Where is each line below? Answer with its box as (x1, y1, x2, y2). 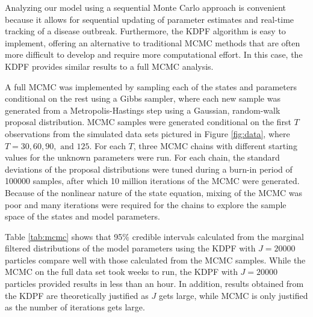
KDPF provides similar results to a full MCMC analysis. (5, 60, 214, 72)
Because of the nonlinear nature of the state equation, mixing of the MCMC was (5, 186, 302, 199)
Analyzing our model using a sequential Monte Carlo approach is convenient (5, 1, 287, 13)
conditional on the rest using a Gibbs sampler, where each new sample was (5, 92, 280, 105)
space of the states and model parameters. (5, 210, 160, 223)
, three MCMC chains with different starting (133, 139, 297, 152)
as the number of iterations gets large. (5, 301, 145, 313)
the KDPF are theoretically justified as (5, 289, 149, 301)
